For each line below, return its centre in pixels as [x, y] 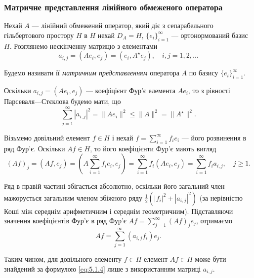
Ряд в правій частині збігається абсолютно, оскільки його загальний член [114, 186]
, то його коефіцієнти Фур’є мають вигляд [153, 148]
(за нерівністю [221, 197]
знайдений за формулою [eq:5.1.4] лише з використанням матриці [103, 268]
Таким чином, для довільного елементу [63, 259]
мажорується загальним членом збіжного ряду [73, 197]
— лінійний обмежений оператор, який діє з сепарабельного [123, 25]
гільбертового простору [39, 35]
